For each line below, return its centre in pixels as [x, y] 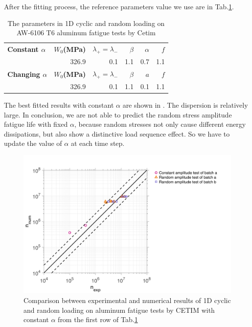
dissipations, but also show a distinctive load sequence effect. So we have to [117, 133]
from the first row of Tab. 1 [98, 319]
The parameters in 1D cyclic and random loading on [86, 23]
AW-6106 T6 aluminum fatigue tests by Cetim [86, 33]
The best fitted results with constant [59, 105]
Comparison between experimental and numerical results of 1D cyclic [127, 300]
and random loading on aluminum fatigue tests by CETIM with [119, 310]
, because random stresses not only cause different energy [160, 124]
